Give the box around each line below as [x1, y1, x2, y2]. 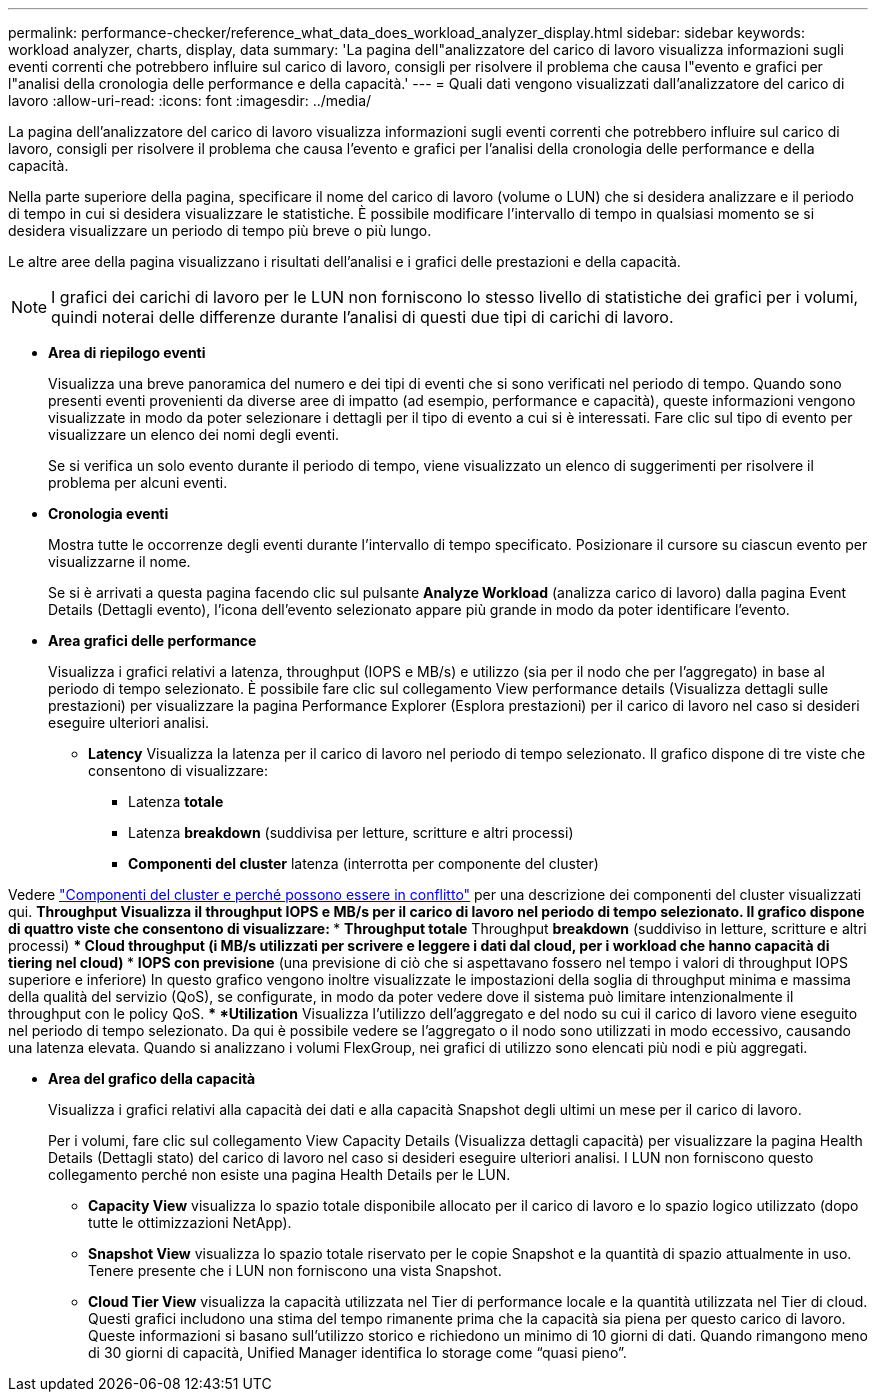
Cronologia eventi [48, 505, 169, 522]
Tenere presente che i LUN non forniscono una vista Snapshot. [88, 1262, 502, 1279]
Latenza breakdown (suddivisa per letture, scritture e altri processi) [128, 824, 574, 841]
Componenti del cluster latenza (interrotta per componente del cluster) [128, 855, 599, 872]
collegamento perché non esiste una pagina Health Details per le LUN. [48, 1166, 511, 1183]
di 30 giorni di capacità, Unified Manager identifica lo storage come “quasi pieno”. [88, 1344, 627, 1361]
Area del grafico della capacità [48, 1070, 256, 1087]
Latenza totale [128, 793, 224, 810]
